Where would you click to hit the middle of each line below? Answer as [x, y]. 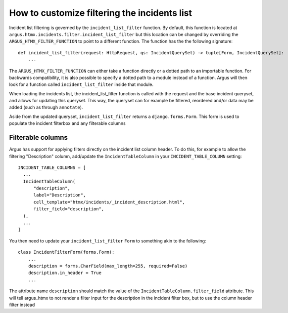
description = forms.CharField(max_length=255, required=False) [108, 266]
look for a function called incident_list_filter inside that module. [81, 84]
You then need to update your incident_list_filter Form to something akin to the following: [108, 241]
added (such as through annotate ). [46, 107]
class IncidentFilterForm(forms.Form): [66, 252]
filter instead [22, 305]
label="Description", [60, 195]
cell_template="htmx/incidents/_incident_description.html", [109, 202]
